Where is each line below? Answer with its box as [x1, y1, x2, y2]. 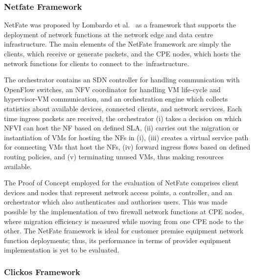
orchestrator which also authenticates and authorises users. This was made [4, 197, 228, 207]
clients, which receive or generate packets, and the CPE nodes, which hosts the [4, 49, 241, 58]
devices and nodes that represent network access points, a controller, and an [4, 187, 232, 197]
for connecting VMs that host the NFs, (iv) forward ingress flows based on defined [4, 142, 251, 152]
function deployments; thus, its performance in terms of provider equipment [4, 235, 231, 245]
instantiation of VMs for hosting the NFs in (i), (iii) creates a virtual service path [4, 132, 249, 142]
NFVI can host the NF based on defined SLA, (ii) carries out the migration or [4, 123, 239, 133]
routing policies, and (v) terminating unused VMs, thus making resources [4, 151, 224, 161]
